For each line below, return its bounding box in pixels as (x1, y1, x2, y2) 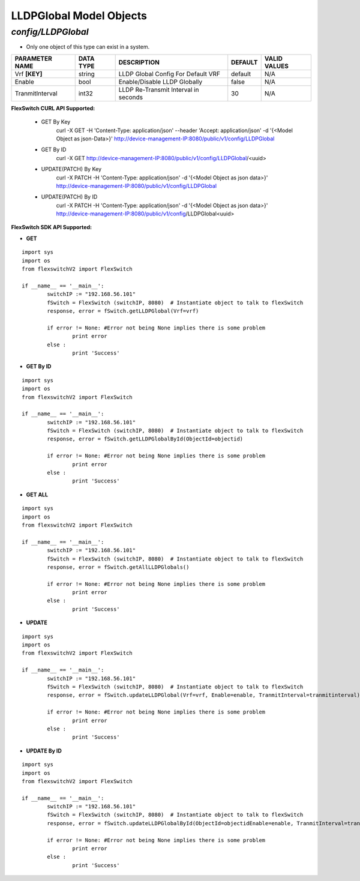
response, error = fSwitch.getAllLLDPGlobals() (47, 564, 190, 570)
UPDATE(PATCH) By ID (41, 193, 98, 200)
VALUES (264, 62, 289, 70)
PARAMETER (14, 54, 52, 62)
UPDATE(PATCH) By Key (41, 166, 102, 173)
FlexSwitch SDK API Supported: (11, 224, 92, 231)
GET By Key (41, 118, 71, 125)
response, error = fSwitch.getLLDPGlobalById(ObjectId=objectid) (47, 436, 244, 442)
